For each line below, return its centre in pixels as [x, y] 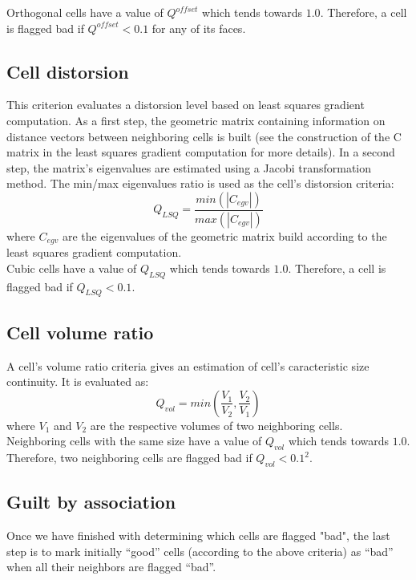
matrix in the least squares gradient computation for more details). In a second [201, 152]
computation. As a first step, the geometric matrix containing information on [196, 120]
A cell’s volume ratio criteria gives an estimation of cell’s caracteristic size [188, 365]
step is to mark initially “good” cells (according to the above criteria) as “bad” [200, 551]
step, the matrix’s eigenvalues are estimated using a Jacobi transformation [189, 167]
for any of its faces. [199, 28]
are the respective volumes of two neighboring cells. [216, 425]
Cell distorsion [68, 71]
